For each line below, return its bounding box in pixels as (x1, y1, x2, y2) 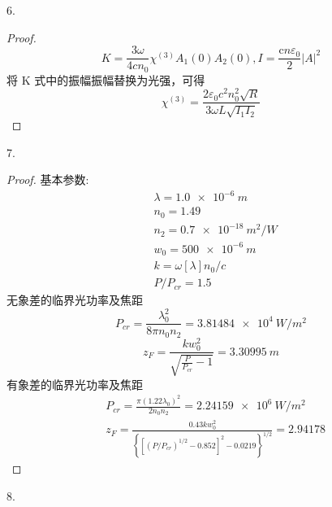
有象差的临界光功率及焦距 (6, 375, 143, 392)
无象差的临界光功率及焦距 (6, 291, 143, 308)
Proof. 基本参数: (6, 171, 89, 188)
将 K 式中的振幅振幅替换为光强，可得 (6, 71, 205, 88)
